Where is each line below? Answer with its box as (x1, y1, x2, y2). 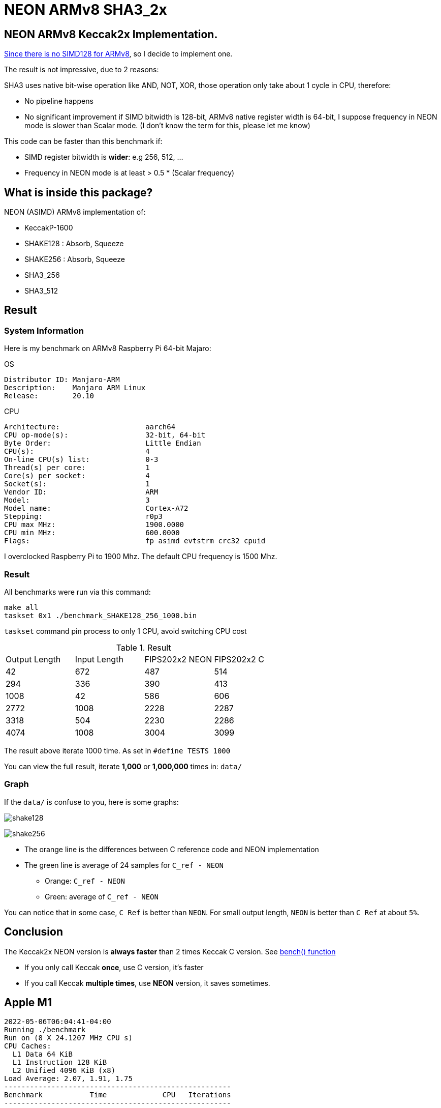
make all (4, 603, 39, 611)
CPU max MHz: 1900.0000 (4, 520, 184, 529)
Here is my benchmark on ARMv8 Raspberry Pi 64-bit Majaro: (4, 344, 211, 353)
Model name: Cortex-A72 (4, 504, 188, 513)
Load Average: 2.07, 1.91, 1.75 (4, 1074, 133, 1083)
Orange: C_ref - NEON (45, 876, 125, 885)
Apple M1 (4, 996, 52, 1009)
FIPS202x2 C (214, 654, 264, 664)
